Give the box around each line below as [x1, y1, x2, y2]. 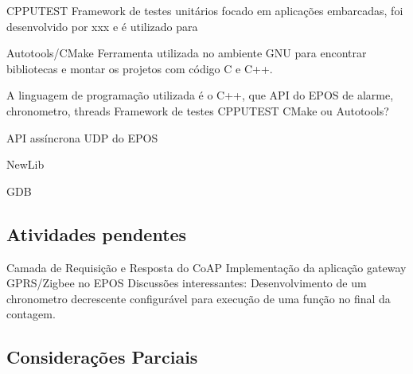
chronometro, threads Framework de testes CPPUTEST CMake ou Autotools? [6, 102, 389, 119]
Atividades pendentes [6, 221, 187, 246]
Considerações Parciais [6, 345, 198, 369]
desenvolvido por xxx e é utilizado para [6, 18, 198, 34]
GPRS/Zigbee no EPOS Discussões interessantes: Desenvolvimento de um [6, 275, 367, 291]
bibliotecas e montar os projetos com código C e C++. [6, 60, 273, 76]
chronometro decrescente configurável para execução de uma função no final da [6, 290, 391, 306]
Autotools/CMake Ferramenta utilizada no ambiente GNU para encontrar [6, 45, 367, 61]
